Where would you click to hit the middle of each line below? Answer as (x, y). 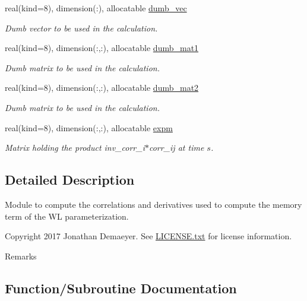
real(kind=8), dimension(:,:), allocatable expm (89, 127)
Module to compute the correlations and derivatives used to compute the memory (153, 204)
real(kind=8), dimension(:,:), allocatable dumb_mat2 (102, 88)
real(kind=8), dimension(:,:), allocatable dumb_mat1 (102, 48)
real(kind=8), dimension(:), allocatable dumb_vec (96, 8)
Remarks (21, 256)
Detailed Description (70, 180)
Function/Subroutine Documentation (121, 288)
